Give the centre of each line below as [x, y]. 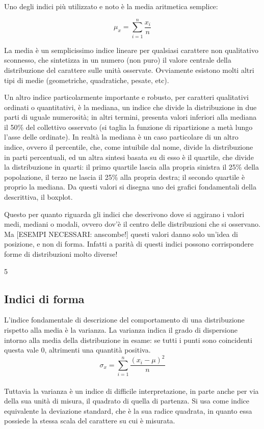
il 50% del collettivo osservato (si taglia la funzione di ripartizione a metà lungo [128, 127]
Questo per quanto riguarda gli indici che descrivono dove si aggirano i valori [124, 214]
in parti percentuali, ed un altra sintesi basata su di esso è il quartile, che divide [129, 157]
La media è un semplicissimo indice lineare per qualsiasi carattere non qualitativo [131, 50]
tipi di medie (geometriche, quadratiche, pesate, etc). [87, 80]
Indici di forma [44, 298]
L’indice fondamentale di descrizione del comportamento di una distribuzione [124, 320]
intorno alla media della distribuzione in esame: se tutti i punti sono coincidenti [128, 340]
